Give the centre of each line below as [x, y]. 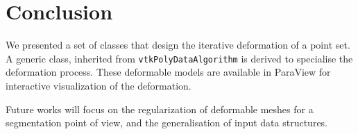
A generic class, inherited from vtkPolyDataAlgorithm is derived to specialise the [179, 58]
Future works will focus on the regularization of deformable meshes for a [160, 109]
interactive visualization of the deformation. [99, 85]
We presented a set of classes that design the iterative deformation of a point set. [178, 45]
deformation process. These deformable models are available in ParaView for [168, 72]
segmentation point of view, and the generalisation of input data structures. [167, 123]
